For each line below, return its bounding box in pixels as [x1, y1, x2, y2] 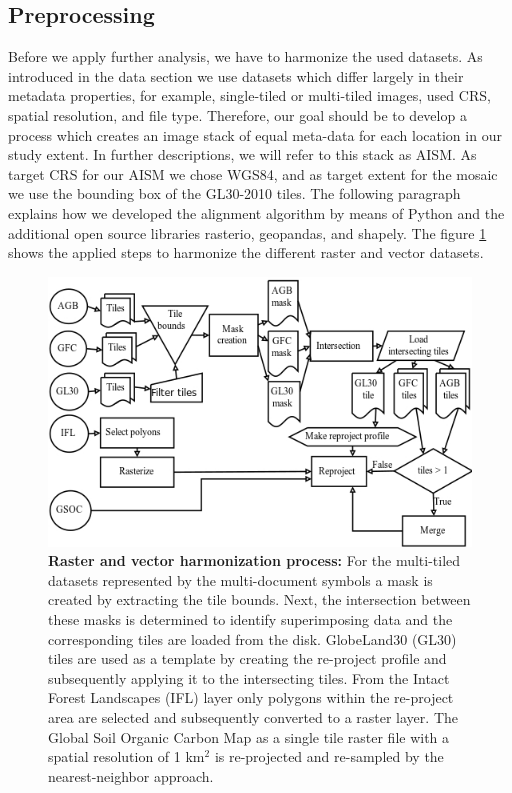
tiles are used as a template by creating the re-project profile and [48, 648, 447, 669]
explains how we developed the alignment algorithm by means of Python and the [8, 202, 505, 223]
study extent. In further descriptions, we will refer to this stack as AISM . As [8, 144, 477, 165]
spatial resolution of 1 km [48, 746, 205, 767]
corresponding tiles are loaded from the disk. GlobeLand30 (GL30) [48, 628, 457, 649]
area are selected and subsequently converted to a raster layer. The [48, 706, 458, 727]
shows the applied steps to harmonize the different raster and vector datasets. [8, 242, 484, 263]
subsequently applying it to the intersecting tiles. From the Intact [48, 667, 450, 688]
